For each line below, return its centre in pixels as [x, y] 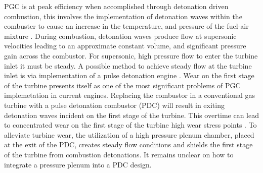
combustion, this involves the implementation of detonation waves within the [123, 16]
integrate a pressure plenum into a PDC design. [78, 164]
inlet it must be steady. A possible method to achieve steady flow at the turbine [128, 65]
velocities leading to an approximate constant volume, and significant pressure [125, 46]
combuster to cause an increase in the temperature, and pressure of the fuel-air [126, 26]
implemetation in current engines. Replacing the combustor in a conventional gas [129, 95]
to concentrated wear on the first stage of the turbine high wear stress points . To [130, 125]
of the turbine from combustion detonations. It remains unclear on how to [119, 154]
